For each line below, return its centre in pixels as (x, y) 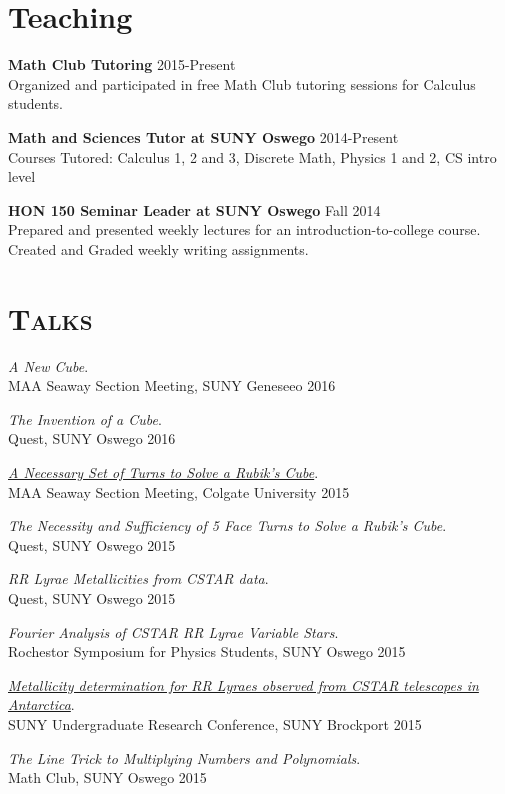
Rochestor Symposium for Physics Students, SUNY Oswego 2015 (207, 651)
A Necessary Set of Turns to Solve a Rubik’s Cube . (163, 471)
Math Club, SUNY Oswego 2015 (107, 777)
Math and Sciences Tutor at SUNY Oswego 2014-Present (203, 136)
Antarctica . (41, 704)
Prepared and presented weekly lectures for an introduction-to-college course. (244, 229)
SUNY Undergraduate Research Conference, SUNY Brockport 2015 (215, 723)
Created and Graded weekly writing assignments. (158, 248)
